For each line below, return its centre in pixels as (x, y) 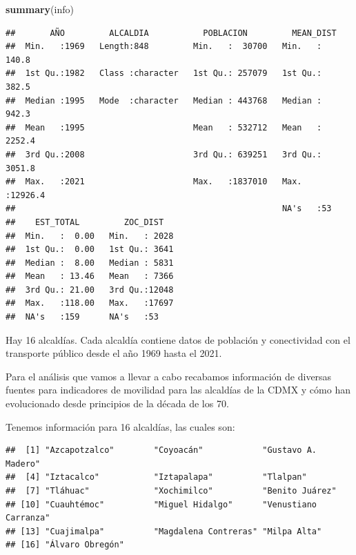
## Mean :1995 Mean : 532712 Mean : (164, 127)
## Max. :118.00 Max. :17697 (90, 303)
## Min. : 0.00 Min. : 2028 (90, 236)
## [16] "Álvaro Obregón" (65, 545)
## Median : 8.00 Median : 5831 (90, 263)
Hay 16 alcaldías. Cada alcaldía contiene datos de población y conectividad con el (178, 339)
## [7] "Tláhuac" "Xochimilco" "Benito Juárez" (171, 491)
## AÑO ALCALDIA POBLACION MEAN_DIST (171, 33)
